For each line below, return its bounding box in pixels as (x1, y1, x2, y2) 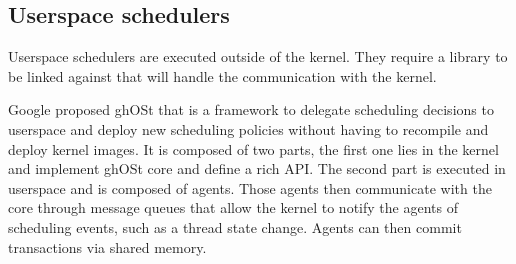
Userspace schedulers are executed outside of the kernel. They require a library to (8, 46, 508, 67)
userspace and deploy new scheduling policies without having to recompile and (8, 118, 489, 139)
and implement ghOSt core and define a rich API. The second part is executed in (8, 158, 506, 179)
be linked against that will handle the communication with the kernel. (8, 65, 437, 86)
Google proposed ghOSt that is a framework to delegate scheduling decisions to (8, 99, 494, 120)
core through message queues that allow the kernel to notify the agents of (8, 197, 458, 218)
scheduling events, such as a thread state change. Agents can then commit (8, 216, 462, 237)
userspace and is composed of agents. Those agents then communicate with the (8, 177, 492, 198)
